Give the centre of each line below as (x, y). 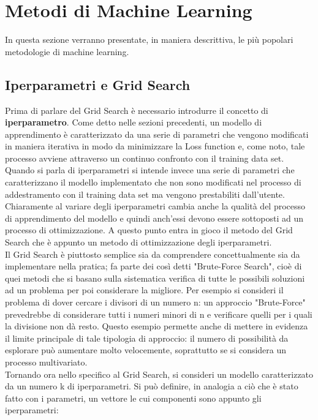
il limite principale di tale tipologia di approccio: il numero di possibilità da (147, 338)
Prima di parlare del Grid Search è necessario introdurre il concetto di (137, 110)
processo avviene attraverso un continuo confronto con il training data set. (145, 158)
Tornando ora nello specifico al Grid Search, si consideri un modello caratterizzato (159, 374)
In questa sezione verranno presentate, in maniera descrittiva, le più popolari (149, 39)
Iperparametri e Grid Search (98, 84)
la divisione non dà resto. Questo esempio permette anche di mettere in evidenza (157, 326)
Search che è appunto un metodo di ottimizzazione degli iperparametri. (138, 242)
